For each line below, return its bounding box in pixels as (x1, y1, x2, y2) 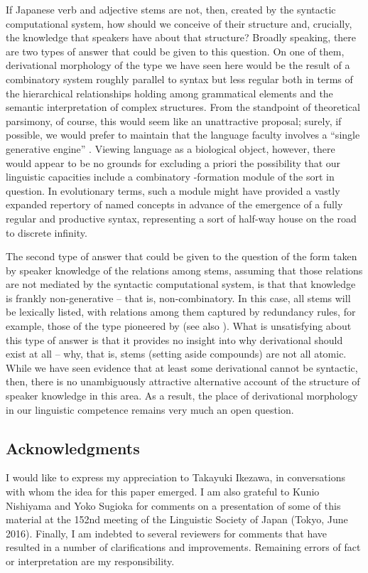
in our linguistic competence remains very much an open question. (6, 402, 294, 417)
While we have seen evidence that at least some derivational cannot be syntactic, (6, 360, 358, 375)
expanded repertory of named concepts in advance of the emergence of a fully (6, 197, 343, 212)
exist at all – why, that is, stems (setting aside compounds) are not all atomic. (6, 346, 347, 361)
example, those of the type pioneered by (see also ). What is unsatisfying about (6, 318, 352, 333)
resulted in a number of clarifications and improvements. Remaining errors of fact (6, 540, 361, 555)
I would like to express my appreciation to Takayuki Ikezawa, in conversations (6, 470, 345, 485)
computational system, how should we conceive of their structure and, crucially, (6, 16, 352, 31)
